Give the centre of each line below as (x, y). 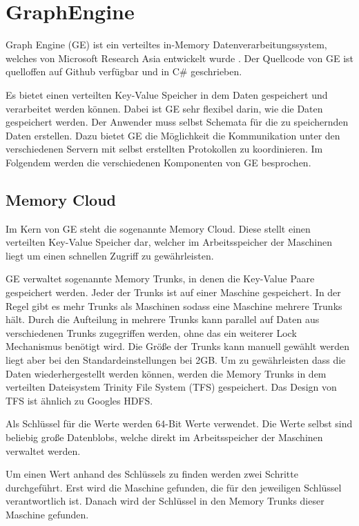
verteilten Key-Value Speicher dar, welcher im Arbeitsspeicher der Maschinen (169, 242)
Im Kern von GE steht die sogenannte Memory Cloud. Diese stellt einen (158, 228)
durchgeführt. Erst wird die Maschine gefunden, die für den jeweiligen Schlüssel (174, 487)
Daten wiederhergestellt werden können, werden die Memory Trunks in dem (166, 373)
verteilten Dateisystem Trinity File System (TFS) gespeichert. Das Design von (171, 387)
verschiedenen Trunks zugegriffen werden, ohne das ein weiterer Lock (151, 332)
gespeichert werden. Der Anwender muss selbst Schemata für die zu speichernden (177, 122)
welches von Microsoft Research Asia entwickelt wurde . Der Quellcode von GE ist (179, 58)
